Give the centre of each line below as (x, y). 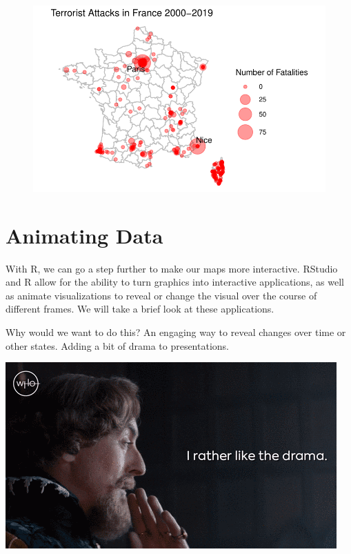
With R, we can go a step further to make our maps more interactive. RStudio (172, 268)
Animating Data (84, 235)
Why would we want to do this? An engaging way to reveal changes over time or (176, 332)
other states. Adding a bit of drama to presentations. (117, 345)
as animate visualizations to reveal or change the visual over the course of (161, 295)
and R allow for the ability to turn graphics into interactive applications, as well (175, 282)
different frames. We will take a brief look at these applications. (140, 309)
